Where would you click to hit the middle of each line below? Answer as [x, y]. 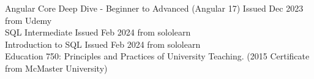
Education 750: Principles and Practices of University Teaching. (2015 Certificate [157, 56]
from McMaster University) [56, 68]
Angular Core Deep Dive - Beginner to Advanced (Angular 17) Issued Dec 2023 [154, 8]
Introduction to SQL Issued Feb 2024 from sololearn [103, 44]
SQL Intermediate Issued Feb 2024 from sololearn [98, 32]
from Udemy [28, 20]
